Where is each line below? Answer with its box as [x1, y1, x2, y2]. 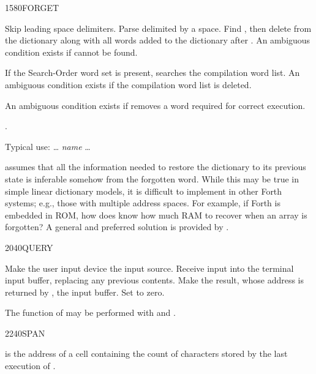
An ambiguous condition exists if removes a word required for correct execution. [5, 99, 306, 111]
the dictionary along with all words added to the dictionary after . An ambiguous [5, 34, 310, 47]
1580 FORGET [5, 1, 59, 13]
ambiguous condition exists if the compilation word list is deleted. [5, 78, 252, 91]
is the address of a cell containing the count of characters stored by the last [5, 347, 288, 360]
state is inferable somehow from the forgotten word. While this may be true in [5, 172, 299, 185]
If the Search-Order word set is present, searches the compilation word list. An [5, 66, 300, 79]
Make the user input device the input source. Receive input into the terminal [5, 261, 294, 274]
